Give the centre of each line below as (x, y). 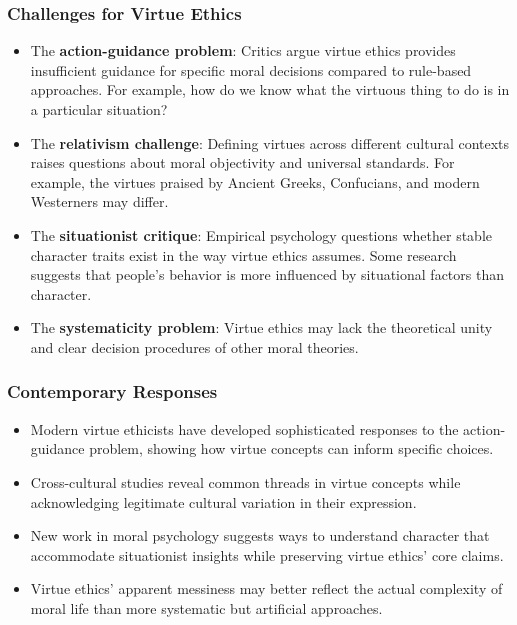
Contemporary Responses (112, 391)
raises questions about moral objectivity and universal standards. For (242, 162)
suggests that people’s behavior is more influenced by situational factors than (267, 274)
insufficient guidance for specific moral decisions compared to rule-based (251, 69)
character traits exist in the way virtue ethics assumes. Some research (243, 254)
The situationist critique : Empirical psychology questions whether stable (261, 234)
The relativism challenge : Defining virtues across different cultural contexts (270, 142)
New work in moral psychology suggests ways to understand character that (260, 535)
